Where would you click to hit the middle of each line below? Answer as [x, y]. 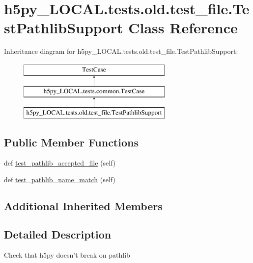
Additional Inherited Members [83, 205]
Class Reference [183, 28]
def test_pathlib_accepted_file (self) [60, 163]
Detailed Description [58, 234]
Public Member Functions [71, 142]
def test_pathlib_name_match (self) [60, 179]
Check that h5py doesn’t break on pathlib [67, 255]
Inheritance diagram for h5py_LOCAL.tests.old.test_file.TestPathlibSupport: [121, 51]
